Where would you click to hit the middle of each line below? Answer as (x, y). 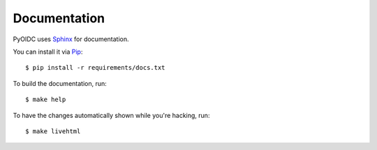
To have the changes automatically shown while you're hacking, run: (111, 115)
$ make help (46, 100)
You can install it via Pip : (48, 52)
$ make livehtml (53, 131)
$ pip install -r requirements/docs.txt (95, 68)
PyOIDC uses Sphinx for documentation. (71, 39)
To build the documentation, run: (60, 83)
